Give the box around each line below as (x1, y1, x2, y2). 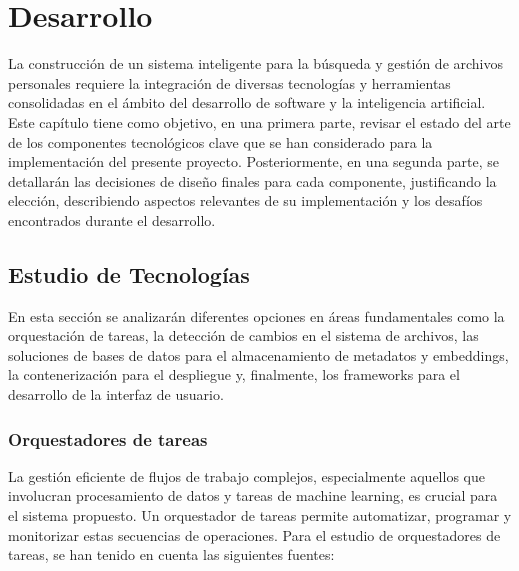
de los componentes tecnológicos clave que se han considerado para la (8, 131, 433, 152)
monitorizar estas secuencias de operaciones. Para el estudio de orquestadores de (8, 524, 501, 545)
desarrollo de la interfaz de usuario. (8, 384, 224, 405)
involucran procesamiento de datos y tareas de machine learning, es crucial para (8, 485, 498, 506)
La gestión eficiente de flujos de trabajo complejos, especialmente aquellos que (8, 465, 485, 486)
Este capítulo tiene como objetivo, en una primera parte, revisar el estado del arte (8, 111, 511, 132)
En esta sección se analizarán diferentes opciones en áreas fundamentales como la (8, 305, 505, 326)
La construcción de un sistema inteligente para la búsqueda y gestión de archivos (8, 53, 504, 74)
